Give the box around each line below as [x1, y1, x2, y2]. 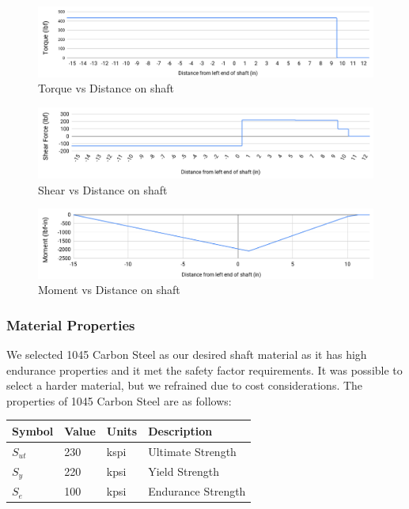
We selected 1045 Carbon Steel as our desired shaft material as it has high [6, 346, 367, 363]
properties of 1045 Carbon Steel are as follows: [6, 392, 232, 409]
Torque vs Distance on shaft [38, 80, 174, 96]
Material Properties [6, 315, 135, 334]
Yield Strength [148, 463, 220, 480]
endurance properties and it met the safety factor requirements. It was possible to [6, 361, 403, 378]
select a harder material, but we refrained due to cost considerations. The [6, 377, 363, 394]
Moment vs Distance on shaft [38, 281, 180, 298]
